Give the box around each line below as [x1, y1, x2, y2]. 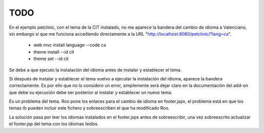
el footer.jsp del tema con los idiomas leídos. [9, 121, 99, 127]
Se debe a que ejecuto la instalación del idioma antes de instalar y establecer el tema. [9, 67, 182, 73]
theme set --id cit [33, 56, 69, 62]
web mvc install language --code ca [33, 42, 106, 48]
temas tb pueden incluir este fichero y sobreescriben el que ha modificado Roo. [9, 105, 170, 111]
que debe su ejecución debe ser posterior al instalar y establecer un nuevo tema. [9, 89, 173, 95]
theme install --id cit [33, 49, 74, 55]
